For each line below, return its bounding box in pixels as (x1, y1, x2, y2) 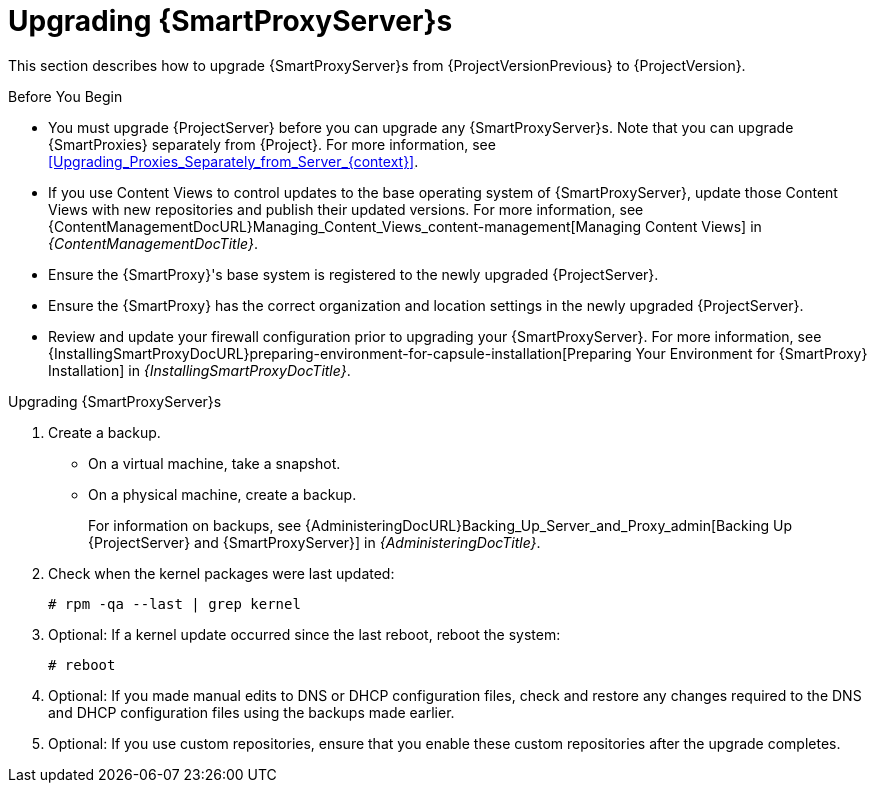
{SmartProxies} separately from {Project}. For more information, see (48, 135, 496, 153)
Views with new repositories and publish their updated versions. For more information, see (48, 200, 644, 218)
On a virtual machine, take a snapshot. (88, 454, 341, 472)
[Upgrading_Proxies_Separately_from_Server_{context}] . (48, 152, 419, 170)
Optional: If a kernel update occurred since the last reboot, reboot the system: (48, 625, 561, 643)
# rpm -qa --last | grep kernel (48, 595, 301, 612)
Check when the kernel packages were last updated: (48, 564, 395, 582)
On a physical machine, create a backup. (88, 485, 357, 503)
